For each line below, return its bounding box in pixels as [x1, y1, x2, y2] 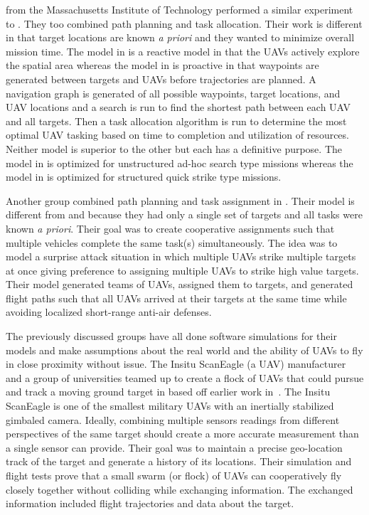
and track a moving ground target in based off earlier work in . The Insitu [6, 384, 331, 399]
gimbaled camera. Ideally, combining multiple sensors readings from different [6, 412, 340, 427]
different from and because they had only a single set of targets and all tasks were [6, 207, 363, 222]
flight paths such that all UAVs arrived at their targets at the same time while [6, 290, 347, 305]
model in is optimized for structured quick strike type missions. [6, 169, 282, 184]
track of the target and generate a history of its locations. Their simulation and [6, 454, 352, 469]
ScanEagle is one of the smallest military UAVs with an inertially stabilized [6, 398, 334, 413]
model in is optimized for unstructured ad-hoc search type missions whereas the [6, 155, 353, 170]
